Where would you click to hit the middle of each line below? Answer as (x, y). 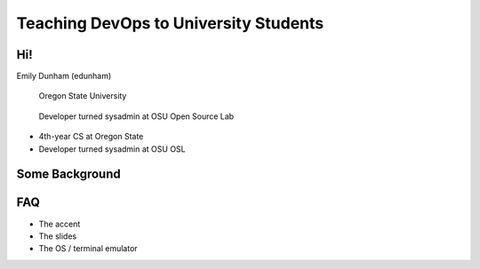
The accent (60, 224)
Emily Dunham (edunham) (64, 76)
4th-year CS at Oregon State (91, 137)
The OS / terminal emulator (88, 249)
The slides (58, 236)
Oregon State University (83, 96)
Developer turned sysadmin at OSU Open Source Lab (136, 116)
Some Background (69, 174)
